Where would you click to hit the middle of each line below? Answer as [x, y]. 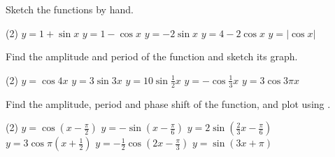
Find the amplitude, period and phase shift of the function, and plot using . [168, 103]
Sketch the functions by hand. [70, 9]
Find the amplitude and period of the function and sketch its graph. [152, 56]
